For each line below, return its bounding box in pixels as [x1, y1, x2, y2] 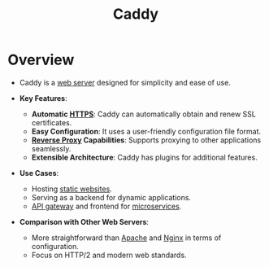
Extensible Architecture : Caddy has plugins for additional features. [31, 152, 258, 162]
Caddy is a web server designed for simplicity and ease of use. [19, 77, 231, 87]
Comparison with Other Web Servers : [19, 217, 150, 226]
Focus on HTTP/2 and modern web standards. [31, 250, 188, 260]
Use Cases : [19, 168, 59, 177]
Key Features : [19, 93, 67, 103]
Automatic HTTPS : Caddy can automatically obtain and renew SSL [31, 109, 257, 119]
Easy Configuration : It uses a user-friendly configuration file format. [31, 126, 262, 136]
